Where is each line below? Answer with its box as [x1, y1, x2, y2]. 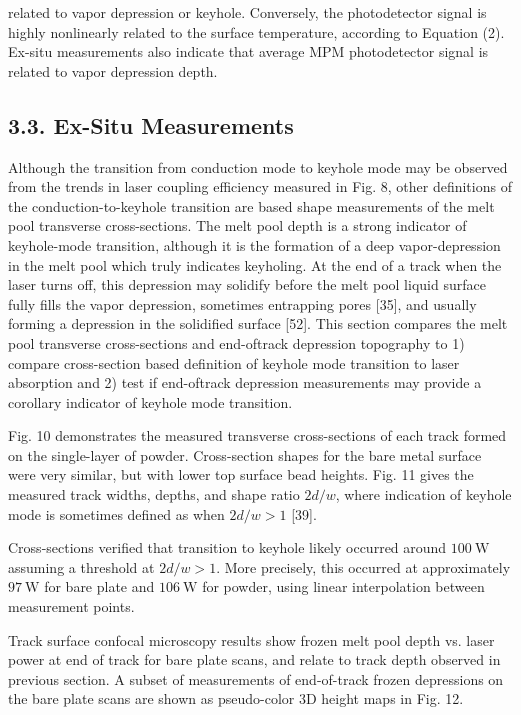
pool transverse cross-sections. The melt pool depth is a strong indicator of [8, 215, 467, 236]
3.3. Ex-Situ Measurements [8, 109, 294, 140]
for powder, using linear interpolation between [202, 576, 485, 597]
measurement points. [8, 596, 135, 617]
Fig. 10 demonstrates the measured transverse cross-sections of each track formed [8, 425, 507, 446]
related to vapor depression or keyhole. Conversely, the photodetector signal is [8, 2, 487, 22]
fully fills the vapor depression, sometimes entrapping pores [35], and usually [8, 293, 477, 314]
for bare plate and [44, 576, 155, 597]
